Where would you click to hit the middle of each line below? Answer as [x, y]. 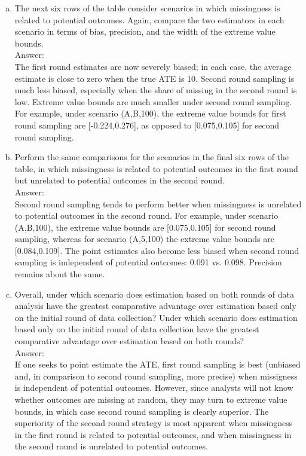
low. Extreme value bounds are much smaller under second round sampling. [153, 101]
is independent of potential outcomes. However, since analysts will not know [154, 388]
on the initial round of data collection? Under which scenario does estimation [156, 317]
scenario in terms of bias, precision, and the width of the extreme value [145, 31]
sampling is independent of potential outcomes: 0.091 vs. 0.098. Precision [148, 262]
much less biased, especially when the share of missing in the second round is [156, 90]
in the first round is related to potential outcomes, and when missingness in [153, 434]
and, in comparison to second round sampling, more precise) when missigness [156, 376]
